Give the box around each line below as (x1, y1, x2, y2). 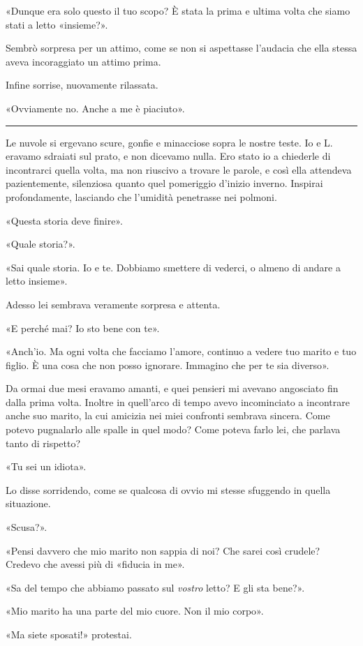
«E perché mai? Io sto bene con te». (6, 320, 160, 335)
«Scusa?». (6, 520, 47, 534)
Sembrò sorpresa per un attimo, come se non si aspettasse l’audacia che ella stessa (6, 40, 357, 55)
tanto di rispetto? (6, 435, 81, 450)
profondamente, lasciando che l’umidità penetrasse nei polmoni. (6, 189, 277, 204)
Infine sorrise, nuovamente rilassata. (6, 77, 158, 92)
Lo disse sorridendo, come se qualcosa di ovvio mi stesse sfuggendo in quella (6, 482, 331, 497)
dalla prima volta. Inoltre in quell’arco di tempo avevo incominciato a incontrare (6, 394, 350, 409)
